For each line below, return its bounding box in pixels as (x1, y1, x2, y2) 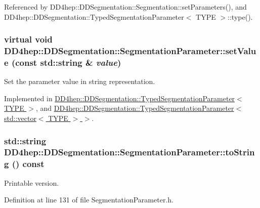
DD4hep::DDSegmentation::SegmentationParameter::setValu (4, 45, 256, 57)
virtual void (4, 33, 53, 46)
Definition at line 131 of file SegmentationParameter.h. (4, 194, 174, 205)
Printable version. (4, 177, 59, 188)
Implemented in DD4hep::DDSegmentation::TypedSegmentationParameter (4, 93, 235, 103)
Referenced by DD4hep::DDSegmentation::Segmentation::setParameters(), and (4, 2, 247, 12)
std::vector (4, 113, 36, 123)
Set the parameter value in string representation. (4, 76, 155, 87)
